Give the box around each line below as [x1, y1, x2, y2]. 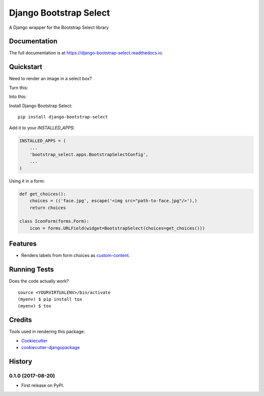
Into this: [9, 93, 27, 100]
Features [9, 240, 37, 248]
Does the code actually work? [9, 278, 69, 284]
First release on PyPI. [21, 382, 65, 389]
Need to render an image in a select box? [9, 76, 92, 82]
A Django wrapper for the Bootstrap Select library [9, 24, 109, 30]
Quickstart [9, 63, 43, 71]
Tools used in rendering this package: [9, 328, 85, 335]
